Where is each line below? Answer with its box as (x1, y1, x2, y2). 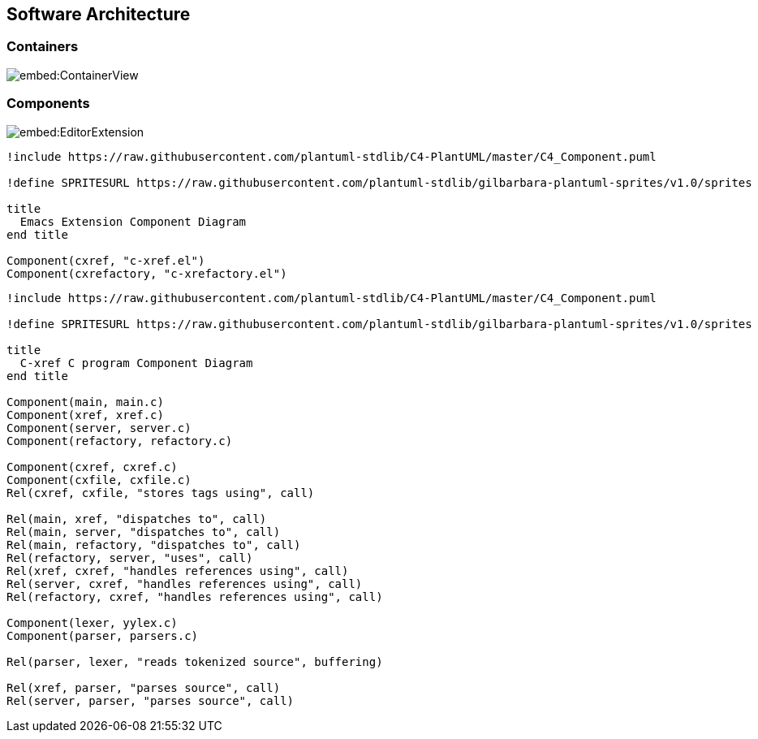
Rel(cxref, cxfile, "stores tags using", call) (6, 486, 315, 499)
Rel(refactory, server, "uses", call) (6, 551, 253, 564)
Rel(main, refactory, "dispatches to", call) (6, 538, 301, 551)
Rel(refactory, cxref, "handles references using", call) (6, 590, 383, 603)
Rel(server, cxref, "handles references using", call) (6, 577, 363, 590)
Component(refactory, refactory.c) (6, 434, 233, 447)
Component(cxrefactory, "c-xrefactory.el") (6, 266, 287, 280)
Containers (6, 38, 79, 55)
